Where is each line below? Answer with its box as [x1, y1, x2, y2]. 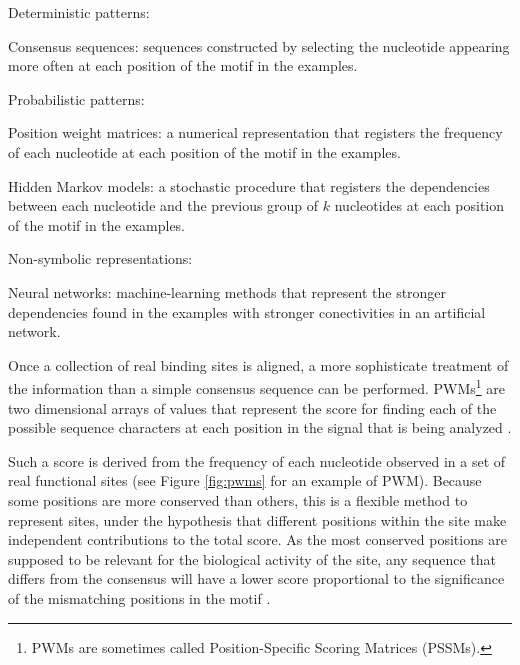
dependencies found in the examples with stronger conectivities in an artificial [8, 301, 486, 322]
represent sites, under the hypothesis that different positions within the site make [8, 509, 507, 530]
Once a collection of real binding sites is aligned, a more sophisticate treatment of [8, 354, 509, 375]
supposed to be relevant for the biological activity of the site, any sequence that [8, 548, 497, 569]
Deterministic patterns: [8, 2, 150, 22]
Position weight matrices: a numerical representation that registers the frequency [8, 122, 503, 143]
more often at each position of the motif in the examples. [8, 55, 358, 76]
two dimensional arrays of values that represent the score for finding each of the [8, 397, 497, 418]
